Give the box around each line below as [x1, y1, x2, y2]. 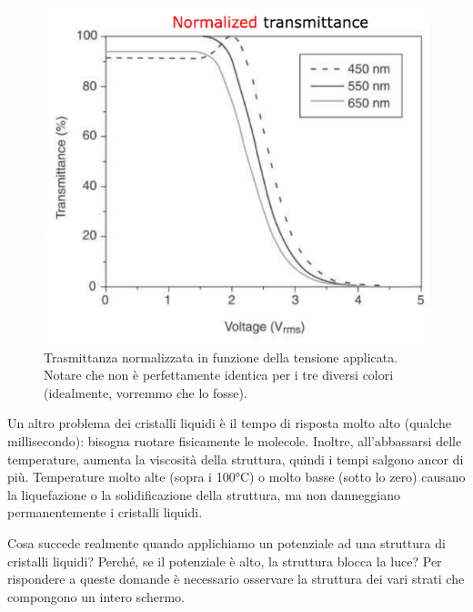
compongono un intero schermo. [7, 586, 185, 606]
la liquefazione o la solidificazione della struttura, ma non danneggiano [7, 484, 400, 504]
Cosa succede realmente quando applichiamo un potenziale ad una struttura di [7, 534, 446, 553]
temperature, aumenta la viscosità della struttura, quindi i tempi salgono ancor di [7, 449, 464, 468]
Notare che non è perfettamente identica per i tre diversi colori [44, 365, 394, 384]
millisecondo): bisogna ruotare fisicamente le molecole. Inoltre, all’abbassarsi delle [7, 432, 462, 451]
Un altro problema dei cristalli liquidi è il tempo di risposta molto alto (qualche [7, 413, 452, 433]
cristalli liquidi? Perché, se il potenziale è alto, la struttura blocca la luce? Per [7, 551, 442, 570]
